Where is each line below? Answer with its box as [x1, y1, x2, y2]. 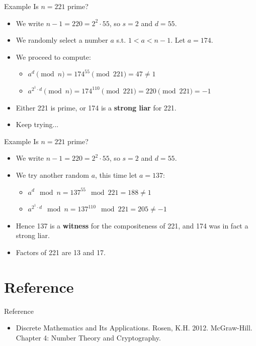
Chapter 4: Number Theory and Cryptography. [16, 332, 161, 342]
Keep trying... [16, 119, 59, 130]
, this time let [95, 169, 137, 180]
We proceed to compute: [16, 51, 91, 62]
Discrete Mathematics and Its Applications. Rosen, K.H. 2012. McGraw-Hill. [16, 322, 252, 333]
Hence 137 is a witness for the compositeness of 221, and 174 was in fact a [16, 220, 248, 230]
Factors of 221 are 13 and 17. [16, 247, 106, 257]
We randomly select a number [16, 35, 108, 45]
